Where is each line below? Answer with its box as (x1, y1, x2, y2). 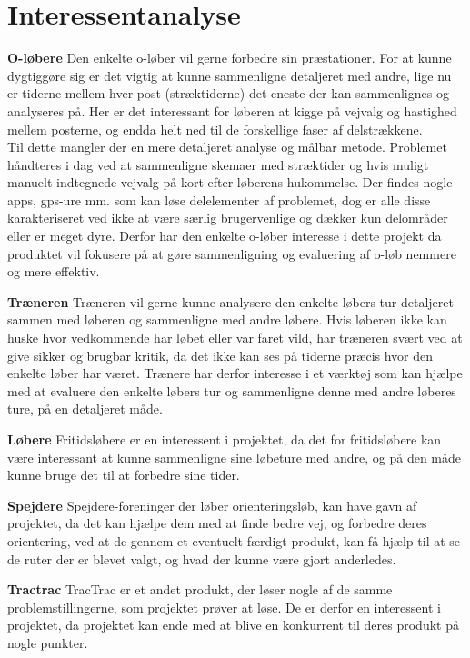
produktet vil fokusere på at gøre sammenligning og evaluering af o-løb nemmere (7, 244, 456, 263)
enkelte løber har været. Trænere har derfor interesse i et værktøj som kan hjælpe (7, 364, 463, 383)
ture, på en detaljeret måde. (7, 399, 163, 418)
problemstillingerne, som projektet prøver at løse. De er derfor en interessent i (7, 597, 441, 616)
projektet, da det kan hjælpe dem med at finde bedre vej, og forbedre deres (7, 513, 427, 533)
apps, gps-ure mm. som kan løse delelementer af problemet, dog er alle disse (7, 190, 431, 209)
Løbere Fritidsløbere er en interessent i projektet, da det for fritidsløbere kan (7, 430, 442, 448)
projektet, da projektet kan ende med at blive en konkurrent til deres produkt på (7, 615, 459, 634)
